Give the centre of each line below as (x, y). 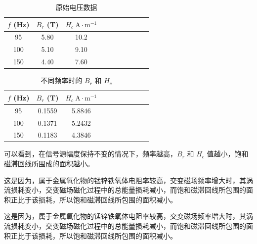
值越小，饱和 (228, 154)
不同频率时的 (62, 80)
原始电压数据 (76, 7)
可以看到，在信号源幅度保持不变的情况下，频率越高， (90, 154)
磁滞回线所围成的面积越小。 (49, 164)
